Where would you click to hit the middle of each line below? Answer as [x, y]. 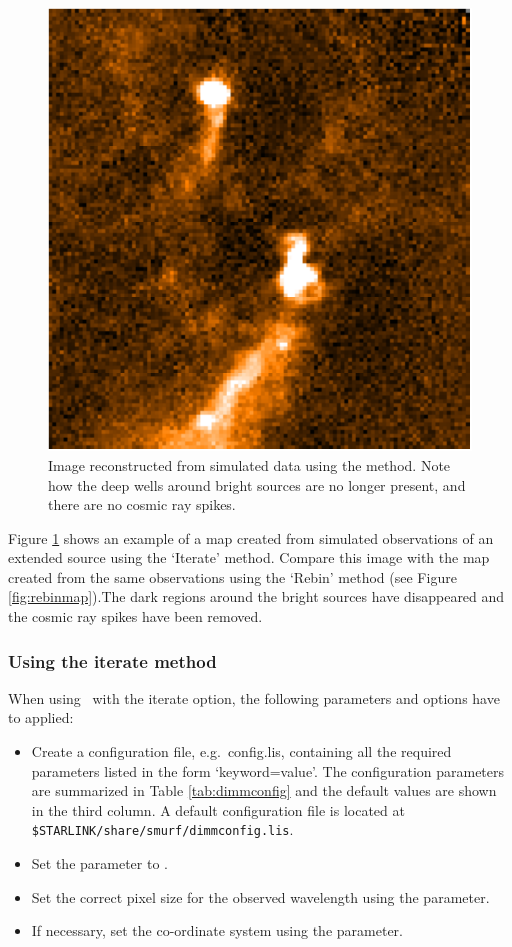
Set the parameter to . [99, 863]
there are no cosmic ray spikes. [142, 504]
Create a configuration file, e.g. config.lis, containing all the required [241, 751]
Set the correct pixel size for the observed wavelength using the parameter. [260, 896]
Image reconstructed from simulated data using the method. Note [249, 464]
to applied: [41, 717]
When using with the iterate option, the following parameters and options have [254, 697]
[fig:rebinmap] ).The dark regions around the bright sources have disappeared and [256, 596]
